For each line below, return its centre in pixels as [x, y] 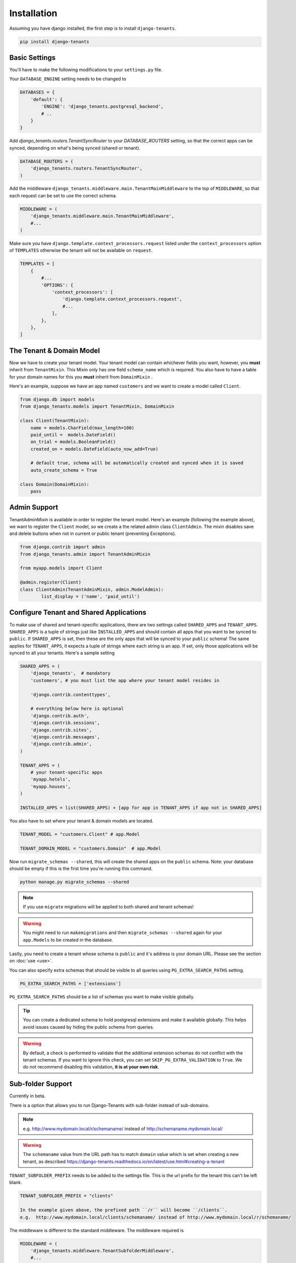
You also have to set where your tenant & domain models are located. [81, 820]
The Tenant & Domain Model [55, 350]
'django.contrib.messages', [65, 737]
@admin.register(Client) [51, 582]
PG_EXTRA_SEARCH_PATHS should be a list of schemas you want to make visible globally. [102, 997]
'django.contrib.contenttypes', [71, 694]
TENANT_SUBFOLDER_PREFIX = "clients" [67, 1196]
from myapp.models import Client [61, 568]
